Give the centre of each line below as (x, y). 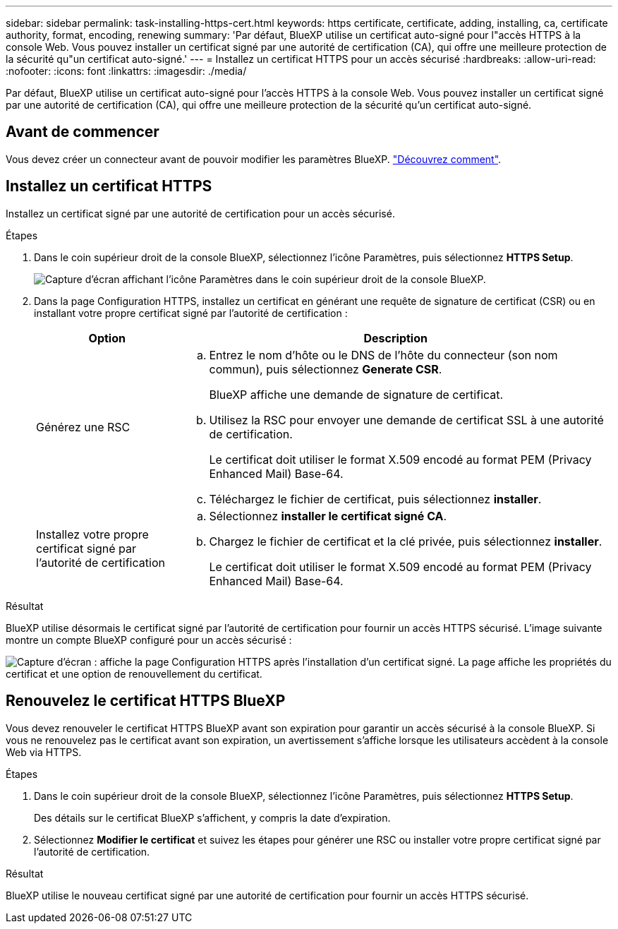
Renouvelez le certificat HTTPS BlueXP (146, 701)
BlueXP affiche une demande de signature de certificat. (356, 394)
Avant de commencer (83, 132)
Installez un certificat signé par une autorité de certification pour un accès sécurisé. (200, 213)
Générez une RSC (83, 427)
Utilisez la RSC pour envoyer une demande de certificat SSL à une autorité (406, 420)
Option (107, 338)
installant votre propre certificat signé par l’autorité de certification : (191, 313)
